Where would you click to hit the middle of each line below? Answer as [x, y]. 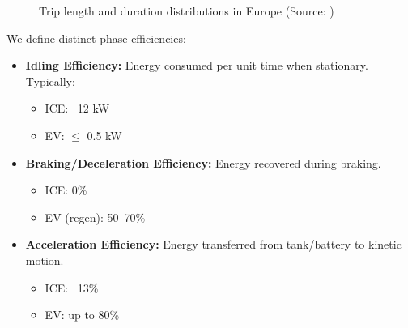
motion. [45, 260]
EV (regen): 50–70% [95, 217]
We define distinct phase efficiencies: [96, 38]
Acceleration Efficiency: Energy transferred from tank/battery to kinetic [213, 244]
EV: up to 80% [82, 315]
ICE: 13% [72, 287]
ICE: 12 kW [77, 108]
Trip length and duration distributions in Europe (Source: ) [187, 11]
